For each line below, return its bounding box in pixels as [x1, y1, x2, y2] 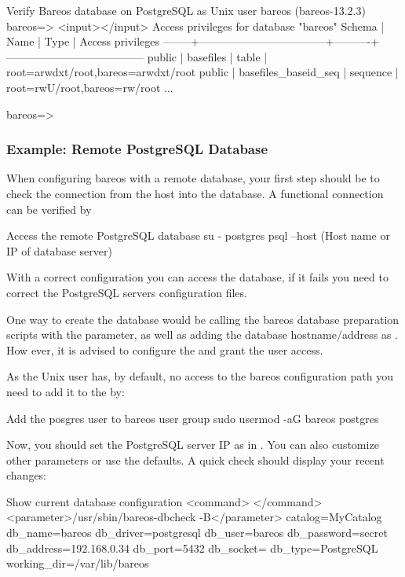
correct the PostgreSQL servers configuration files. [6, 284, 247, 300]
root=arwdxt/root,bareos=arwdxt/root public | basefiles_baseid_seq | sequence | [6, 64, 399, 80]
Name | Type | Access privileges [6, 33, 160, 50]
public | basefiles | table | [147, 48, 268, 64]
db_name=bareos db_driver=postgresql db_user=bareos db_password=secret [6, 524, 388, 541]
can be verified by [6, 200, 92, 217]
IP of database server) [6, 242, 112, 259]
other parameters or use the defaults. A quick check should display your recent [6, 451, 385, 468]
